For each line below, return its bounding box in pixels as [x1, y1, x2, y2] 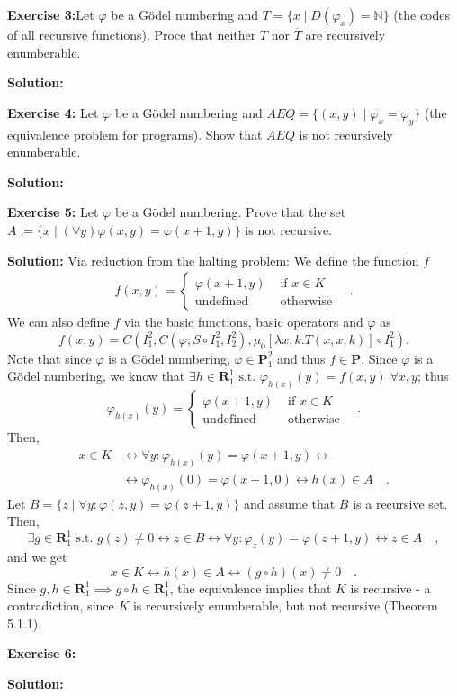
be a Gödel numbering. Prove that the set [114, 203, 346, 221]
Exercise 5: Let [7, 203, 99, 221]
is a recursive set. [353, 493, 448, 512]
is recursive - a [350, 578, 431, 597]
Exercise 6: [7, 644, 76, 663]
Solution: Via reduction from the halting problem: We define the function [7, 250, 419, 269]
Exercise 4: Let [7, 103, 99, 122]
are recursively [305, 25, 386, 43]
